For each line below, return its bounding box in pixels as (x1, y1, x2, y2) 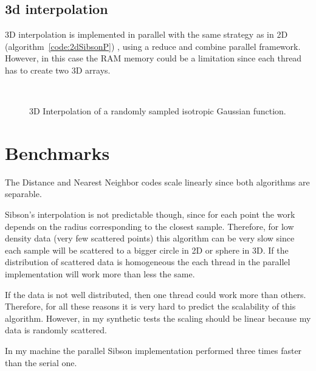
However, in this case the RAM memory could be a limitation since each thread (5, 52, 302, 64)
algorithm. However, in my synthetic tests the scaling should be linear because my (5, 311, 311, 324)
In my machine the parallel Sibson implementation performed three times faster (5, 344, 302, 357)
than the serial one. (5, 356, 77, 369)
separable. (5, 187, 42, 200)
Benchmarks (5, 140, 110, 165)
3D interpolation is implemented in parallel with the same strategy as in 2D (5, 28, 288, 41)
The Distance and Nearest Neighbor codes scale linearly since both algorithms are (5, 175, 310, 188)
